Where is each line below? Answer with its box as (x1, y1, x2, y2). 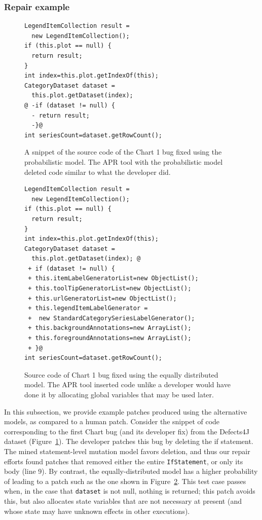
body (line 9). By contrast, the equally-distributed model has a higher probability (4, 466, 258, 476)
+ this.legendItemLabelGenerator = (28, 305, 148, 312)
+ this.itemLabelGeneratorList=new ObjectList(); (28, 275, 199, 282)
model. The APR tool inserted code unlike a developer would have (24, 379, 231, 390)
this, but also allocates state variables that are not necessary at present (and (4, 496, 242, 506)
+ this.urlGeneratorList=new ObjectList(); (28, 294, 177, 302)
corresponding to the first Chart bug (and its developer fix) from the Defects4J (4, 426, 249, 436)
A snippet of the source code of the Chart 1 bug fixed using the (24, 146, 222, 157)
